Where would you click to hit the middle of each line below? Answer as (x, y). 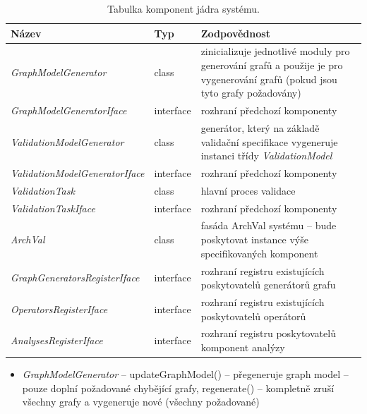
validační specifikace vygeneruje (269, 141)
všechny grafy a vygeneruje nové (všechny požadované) (141, 402)
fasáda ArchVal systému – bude (269, 225)
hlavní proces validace (248, 190)
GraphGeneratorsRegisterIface (75, 278)
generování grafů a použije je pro (272, 65)
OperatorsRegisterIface (59, 309)
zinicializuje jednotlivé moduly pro (275, 51)
